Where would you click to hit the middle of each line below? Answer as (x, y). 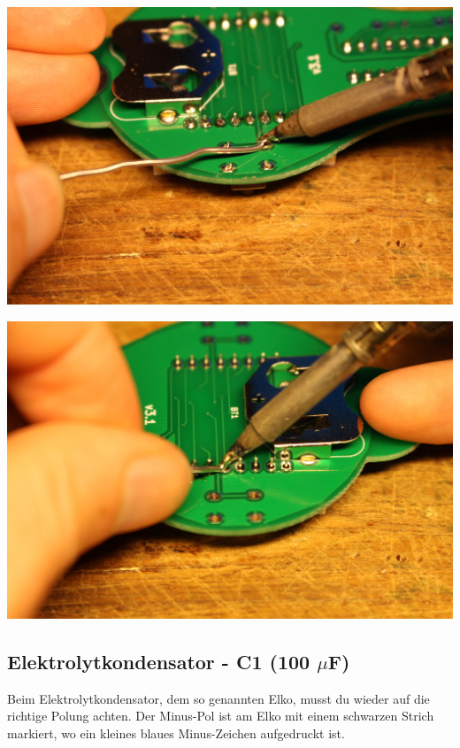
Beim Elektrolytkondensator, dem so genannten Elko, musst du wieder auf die (218, 698)
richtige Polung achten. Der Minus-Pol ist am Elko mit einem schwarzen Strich (221, 716)
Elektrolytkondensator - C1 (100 (159, 661)
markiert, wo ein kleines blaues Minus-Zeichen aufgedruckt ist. (176, 733)
